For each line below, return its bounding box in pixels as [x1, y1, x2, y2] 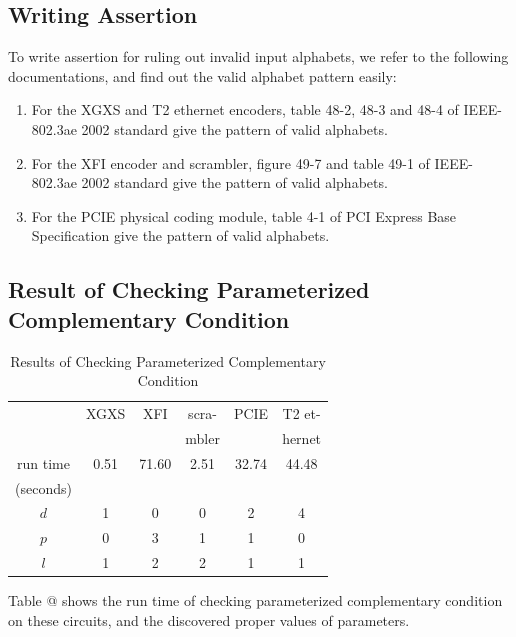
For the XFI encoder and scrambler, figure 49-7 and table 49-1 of [31, 152, 430, 173]
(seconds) [15, 477, 72, 498]
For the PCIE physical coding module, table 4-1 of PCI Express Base [31, 205, 457, 226]
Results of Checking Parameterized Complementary [10, 350, 326, 371]
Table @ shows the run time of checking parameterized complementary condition [8, 590, 503, 611]
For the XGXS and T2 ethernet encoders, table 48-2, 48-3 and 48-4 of [31, 99, 459, 120]
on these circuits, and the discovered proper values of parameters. [8, 609, 410, 630]
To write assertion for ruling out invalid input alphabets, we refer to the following [8, 46, 509, 67]
